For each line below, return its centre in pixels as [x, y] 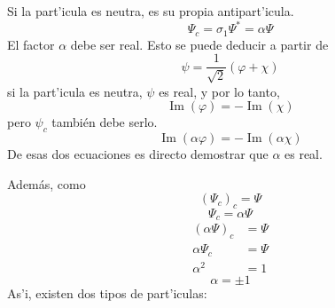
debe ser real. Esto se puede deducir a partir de [199, 44]
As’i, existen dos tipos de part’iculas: [107, 292]
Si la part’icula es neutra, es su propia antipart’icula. [151, 11]
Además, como [47, 183]
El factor [31, 44]
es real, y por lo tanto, [219, 91]
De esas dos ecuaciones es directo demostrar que [138, 153]
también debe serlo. [105, 122]
